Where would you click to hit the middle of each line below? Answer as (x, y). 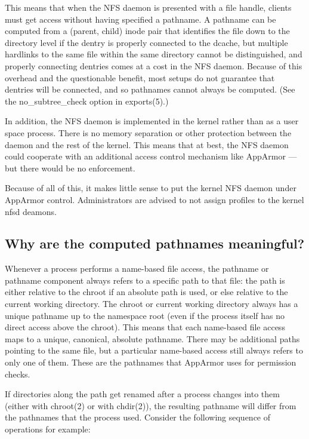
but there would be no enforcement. (70, 168)
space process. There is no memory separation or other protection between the (148, 132)
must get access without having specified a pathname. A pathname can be (140, 19)
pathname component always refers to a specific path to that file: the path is (145, 280)
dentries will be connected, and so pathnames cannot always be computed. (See (150, 89)
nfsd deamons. (31, 211)
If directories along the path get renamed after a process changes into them (142, 394)
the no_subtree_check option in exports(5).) (87, 101)
